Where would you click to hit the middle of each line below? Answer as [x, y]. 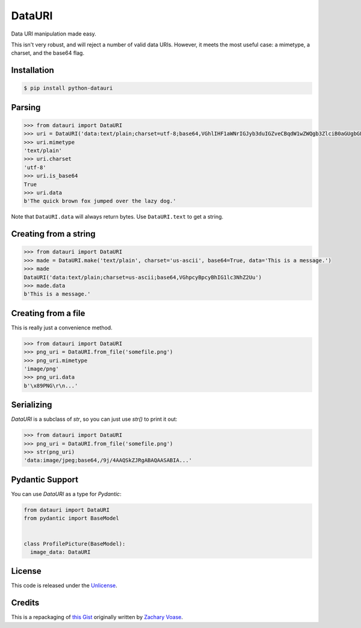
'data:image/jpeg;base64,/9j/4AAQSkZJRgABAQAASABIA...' [108, 460]
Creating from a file [48, 313]
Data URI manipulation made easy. [54, 34]
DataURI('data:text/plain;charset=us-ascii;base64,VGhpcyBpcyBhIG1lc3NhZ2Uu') [143, 277]
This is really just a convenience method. [62, 328]
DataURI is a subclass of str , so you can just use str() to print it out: [94, 419]
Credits [25, 603]
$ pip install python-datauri [68, 88]
